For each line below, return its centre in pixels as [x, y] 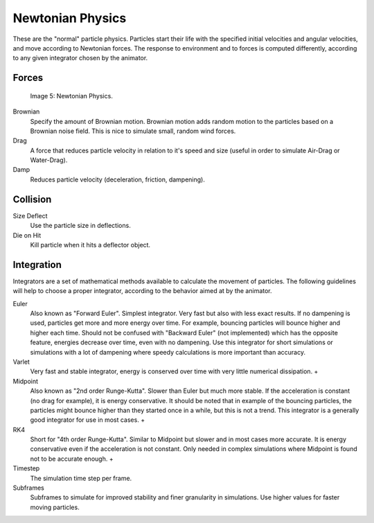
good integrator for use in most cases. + [88, 420]
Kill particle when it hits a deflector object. [90, 245]
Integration [37, 264]
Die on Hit [27, 235]
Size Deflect [30, 215]
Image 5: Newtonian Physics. [72, 96]
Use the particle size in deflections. [80, 226]
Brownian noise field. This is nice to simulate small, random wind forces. [133, 131]
